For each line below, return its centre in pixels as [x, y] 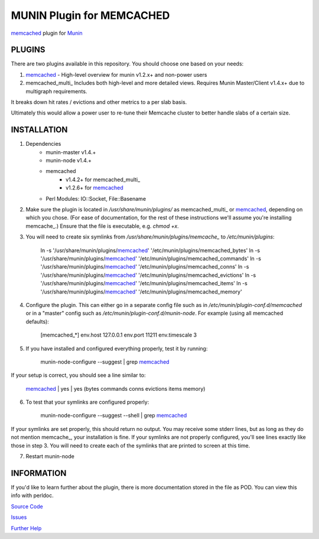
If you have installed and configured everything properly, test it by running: [117, 348]
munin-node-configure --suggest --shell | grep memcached [114, 416]
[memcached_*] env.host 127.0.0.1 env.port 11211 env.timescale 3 [119, 335]
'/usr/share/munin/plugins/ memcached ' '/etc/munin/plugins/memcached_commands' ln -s [151, 259]
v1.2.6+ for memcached [95, 188]
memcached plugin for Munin [47, 33]
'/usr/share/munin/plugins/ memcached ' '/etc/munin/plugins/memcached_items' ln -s [144, 283]
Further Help [26, 528]
